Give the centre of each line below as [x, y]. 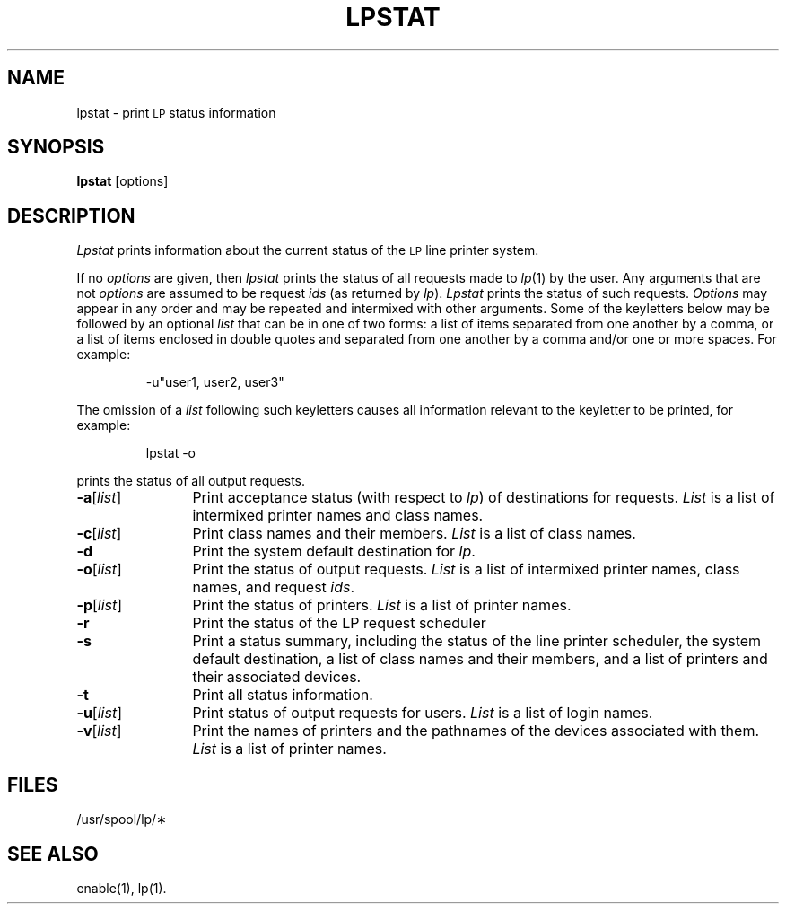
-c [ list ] [99, 534]
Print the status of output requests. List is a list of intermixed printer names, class [466, 569]
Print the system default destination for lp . [334, 552]
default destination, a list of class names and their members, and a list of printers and [480, 659]
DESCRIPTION [71, 215]
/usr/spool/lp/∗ [122, 819]
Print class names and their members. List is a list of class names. [414, 534]
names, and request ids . [274, 587]
